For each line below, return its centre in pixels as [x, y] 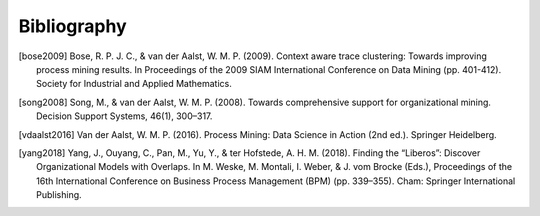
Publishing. [59, 195]
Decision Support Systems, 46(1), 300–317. [124, 116]
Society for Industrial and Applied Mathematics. [134, 84]
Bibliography [72, 26]
